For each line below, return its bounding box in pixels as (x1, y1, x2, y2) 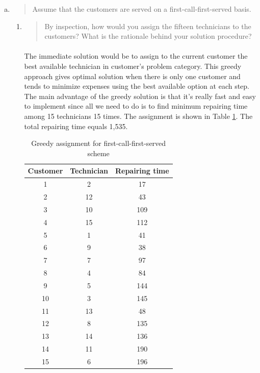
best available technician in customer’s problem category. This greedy (24, 60, 242, 71)
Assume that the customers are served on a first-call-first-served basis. (32, 4, 251, 14)
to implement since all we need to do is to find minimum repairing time (24, 101, 248, 111)
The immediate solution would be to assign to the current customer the (24, 51, 248, 61)
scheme (87, 147, 110, 158)
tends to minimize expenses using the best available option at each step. (24, 81, 250, 91)
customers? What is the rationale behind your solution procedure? (44, 31, 252, 41)
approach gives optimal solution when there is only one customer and (24, 70, 241, 81)
